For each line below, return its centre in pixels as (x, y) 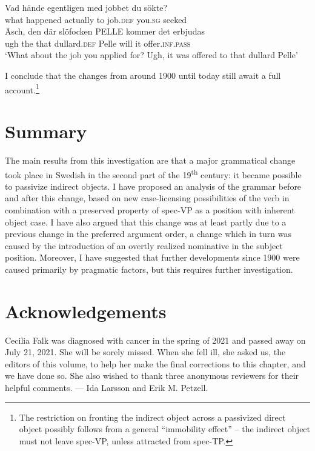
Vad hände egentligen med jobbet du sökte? (86, 7)
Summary (46, 131)
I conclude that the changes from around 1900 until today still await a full (143, 75)
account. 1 (22, 89)
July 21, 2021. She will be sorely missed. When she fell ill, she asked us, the (145, 352)
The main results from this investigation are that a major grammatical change (150, 160)
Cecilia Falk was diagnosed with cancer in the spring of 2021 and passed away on (155, 340)
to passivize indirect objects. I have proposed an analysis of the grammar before (153, 186)
